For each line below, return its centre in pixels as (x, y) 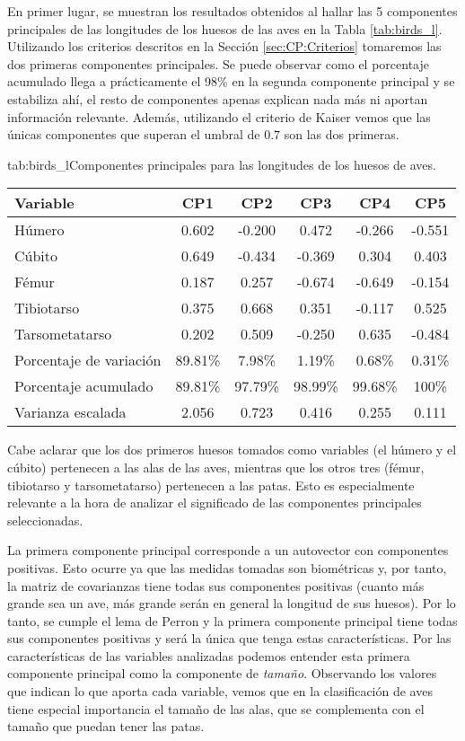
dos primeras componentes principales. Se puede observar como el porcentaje (218, 63)
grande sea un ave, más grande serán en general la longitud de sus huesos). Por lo (232, 603)
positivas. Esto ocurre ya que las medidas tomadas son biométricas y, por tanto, (227, 567)
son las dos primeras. (342, 134)
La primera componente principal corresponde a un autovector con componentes (228, 550)
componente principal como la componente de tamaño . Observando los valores (222, 673)
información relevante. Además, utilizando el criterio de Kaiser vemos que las (219, 116)
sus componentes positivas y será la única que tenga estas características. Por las (229, 638)
